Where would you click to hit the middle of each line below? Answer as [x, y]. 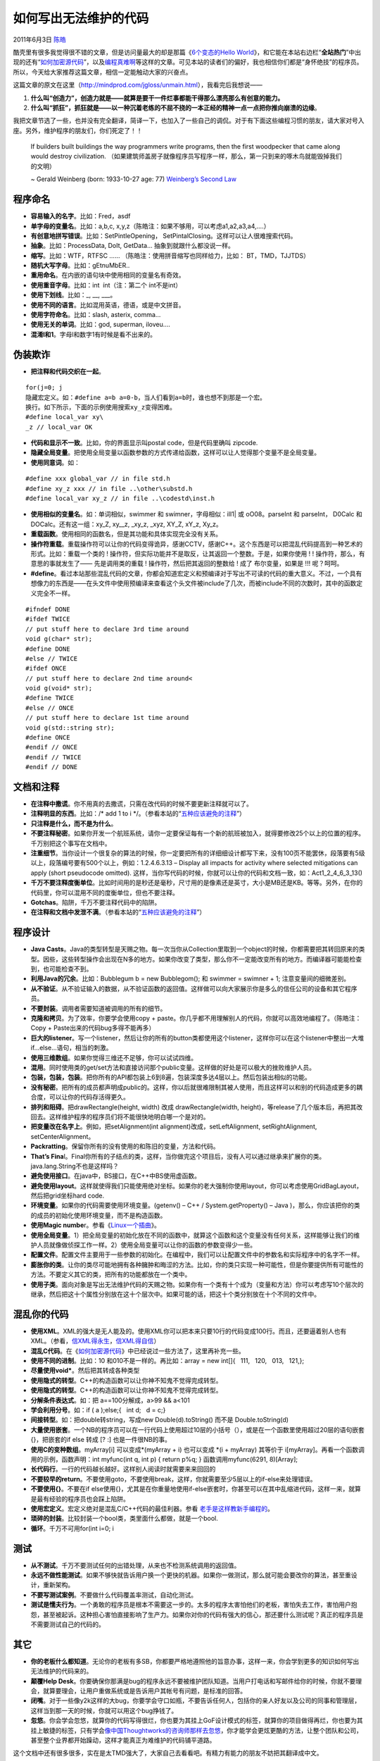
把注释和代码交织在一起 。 [68, 371]
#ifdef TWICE [48, 619]
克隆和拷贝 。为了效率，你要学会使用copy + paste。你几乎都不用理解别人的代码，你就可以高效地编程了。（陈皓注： [196, 1019]
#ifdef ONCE [46, 668]
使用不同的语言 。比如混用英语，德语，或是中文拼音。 [108, 305]
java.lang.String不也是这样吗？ [75, 1166]
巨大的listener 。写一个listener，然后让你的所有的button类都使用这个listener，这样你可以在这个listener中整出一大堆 [197, 1038]
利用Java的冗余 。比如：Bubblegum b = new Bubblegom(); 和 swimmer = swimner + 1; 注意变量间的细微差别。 [190, 978]
